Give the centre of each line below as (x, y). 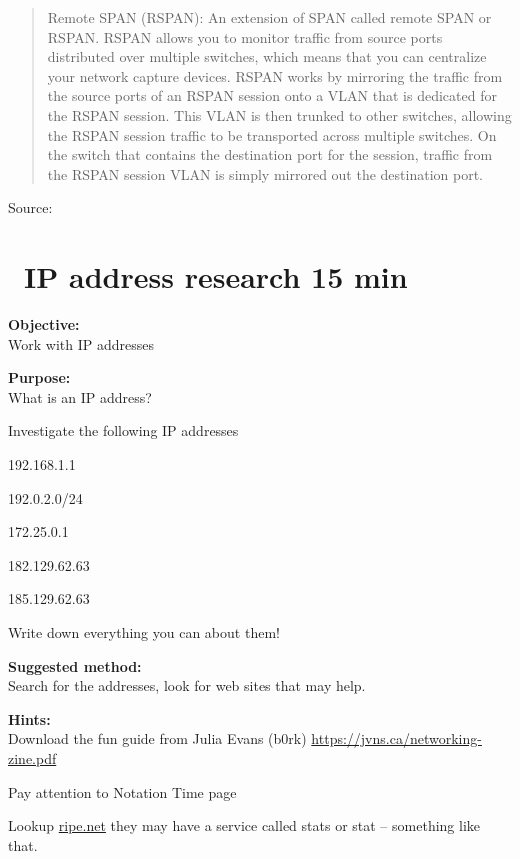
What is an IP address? (80, 396)
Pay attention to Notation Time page (122, 791)
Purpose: (39, 377)
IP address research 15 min (216, 276)
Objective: (44, 324)
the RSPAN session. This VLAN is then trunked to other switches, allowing (279, 114)
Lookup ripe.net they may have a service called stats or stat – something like (244, 825)
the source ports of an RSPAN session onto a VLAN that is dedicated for (272, 95)
